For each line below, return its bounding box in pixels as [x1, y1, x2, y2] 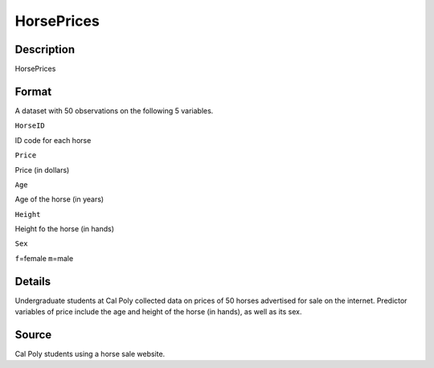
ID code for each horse [14, 135, 92, 145]
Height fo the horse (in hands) [14, 224, 115, 234]
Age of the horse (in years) [14, 194, 104, 204]
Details [14, 274, 51, 288]
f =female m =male [14, 253, 74, 263]
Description [14, 43, 76, 56]
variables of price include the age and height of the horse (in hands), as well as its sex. [14, 307, 302, 317]
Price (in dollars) [14, 165, 70, 174]
